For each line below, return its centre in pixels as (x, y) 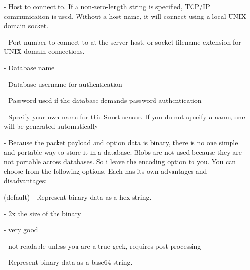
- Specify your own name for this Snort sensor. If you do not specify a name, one (125, 116)
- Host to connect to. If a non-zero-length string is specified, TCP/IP (107, 6)
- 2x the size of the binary (43, 213)
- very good (21, 229)
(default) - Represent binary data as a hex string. (78, 196)
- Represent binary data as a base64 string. (68, 262)
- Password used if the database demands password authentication (103, 100)
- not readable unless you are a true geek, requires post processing (103, 245)
